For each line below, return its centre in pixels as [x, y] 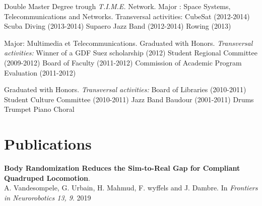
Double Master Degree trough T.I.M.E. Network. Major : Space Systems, [117, 6]
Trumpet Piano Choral [39, 109]
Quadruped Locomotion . [47, 178]
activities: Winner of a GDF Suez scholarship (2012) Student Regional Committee [131, 53]
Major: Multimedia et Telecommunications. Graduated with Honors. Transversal [128, 43]
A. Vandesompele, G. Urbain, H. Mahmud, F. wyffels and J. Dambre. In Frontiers [131, 188]
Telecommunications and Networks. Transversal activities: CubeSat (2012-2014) [127, 16]
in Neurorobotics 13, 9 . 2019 [48, 197]
